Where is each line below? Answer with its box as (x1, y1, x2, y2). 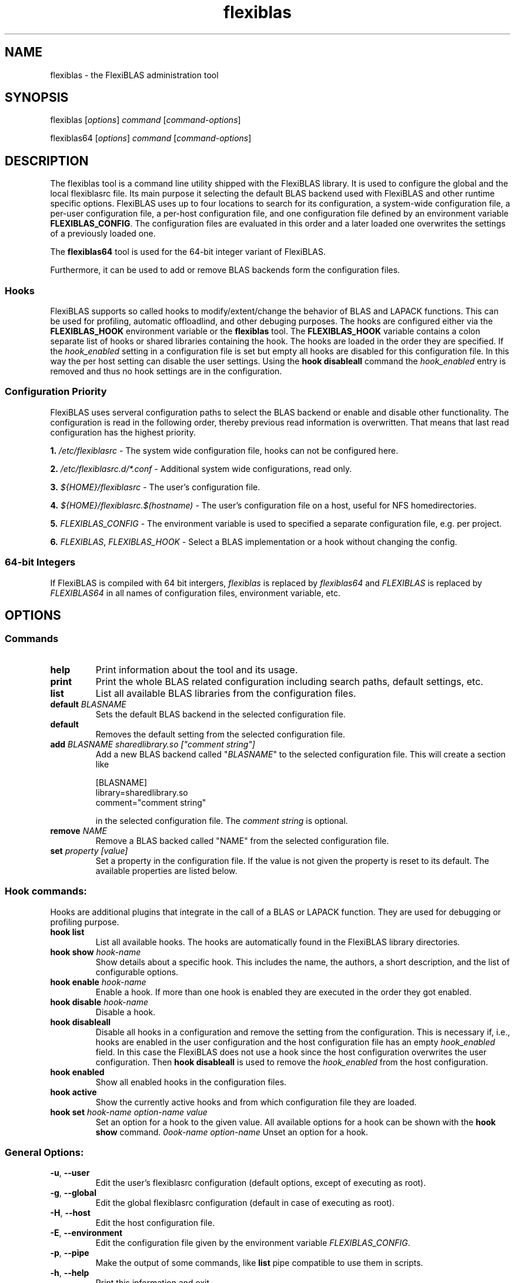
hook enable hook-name (50, 976, 146, 987)
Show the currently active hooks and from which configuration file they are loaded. (95, 1096, 417, 1107)
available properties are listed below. (95, 865, 238, 876)
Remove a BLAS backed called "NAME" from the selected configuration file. (95, 835, 389, 846)
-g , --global (50, 1188, 96, 1198)
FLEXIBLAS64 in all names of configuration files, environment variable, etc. (50, 587, 341, 598)
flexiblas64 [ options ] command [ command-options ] (50, 133, 252, 144)
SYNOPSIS (5, 90, 69, 105)
